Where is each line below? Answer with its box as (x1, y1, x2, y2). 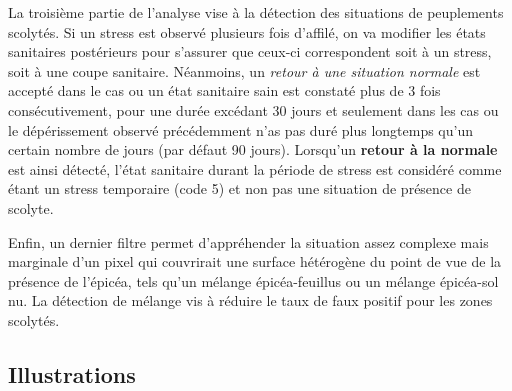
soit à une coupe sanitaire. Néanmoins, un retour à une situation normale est (8, 60, 481, 81)
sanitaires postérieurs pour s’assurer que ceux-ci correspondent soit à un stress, (8, 41, 492, 62)
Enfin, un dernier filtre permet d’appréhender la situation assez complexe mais (8, 231, 489, 252)
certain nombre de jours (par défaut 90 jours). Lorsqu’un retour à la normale (8, 139, 498, 160)
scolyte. (8, 197, 54, 218)
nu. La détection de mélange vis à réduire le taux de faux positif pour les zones (8, 290, 493, 311)
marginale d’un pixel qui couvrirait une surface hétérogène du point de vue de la (8, 251, 502, 272)
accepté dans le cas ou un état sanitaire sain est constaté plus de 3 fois (8, 80, 441, 101)
